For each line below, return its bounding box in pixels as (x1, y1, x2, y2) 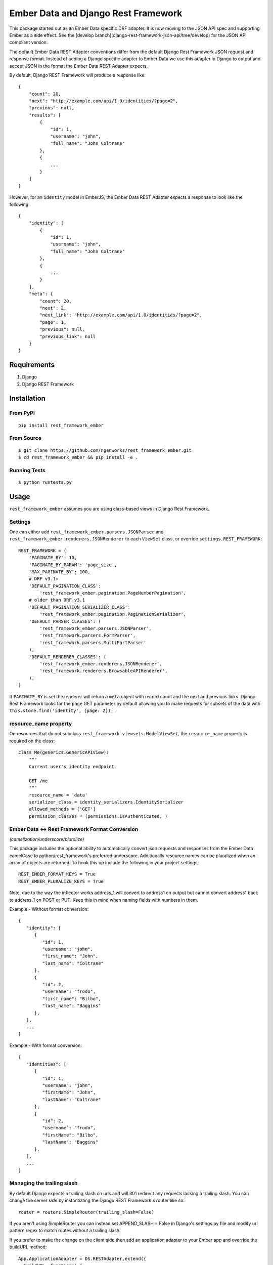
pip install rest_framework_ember (18, 423, 104, 428)
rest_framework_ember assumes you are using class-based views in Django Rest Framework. (9, 505, 210, 512)
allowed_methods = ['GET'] (28, 806, 96, 812)
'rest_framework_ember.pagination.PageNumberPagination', (39, 590, 187, 596)
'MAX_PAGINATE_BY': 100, (28, 569, 90, 574)
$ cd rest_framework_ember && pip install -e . (18, 454, 139, 460)
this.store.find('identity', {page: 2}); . (9, 707, 115, 713)
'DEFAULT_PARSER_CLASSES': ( (28, 618, 101, 624)
